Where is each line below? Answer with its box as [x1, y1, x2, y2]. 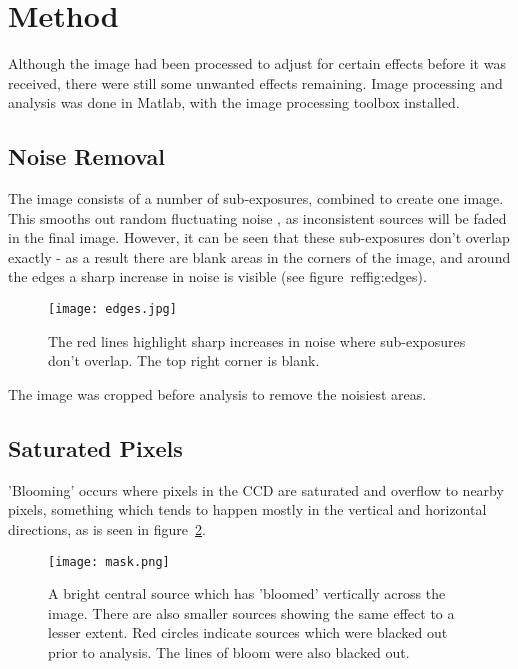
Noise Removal [8, 141, 165, 172]
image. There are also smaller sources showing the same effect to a [48, 602, 455, 623]
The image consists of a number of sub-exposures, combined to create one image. [8, 188, 504, 209]
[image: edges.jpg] [48, 302, 177, 317]
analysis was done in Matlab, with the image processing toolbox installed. [8, 92, 460, 113]
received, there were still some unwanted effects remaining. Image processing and [8, 72, 503, 93]
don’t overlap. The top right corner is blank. [48, 350, 320, 371]
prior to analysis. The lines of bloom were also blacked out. [48, 641, 410, 662]
